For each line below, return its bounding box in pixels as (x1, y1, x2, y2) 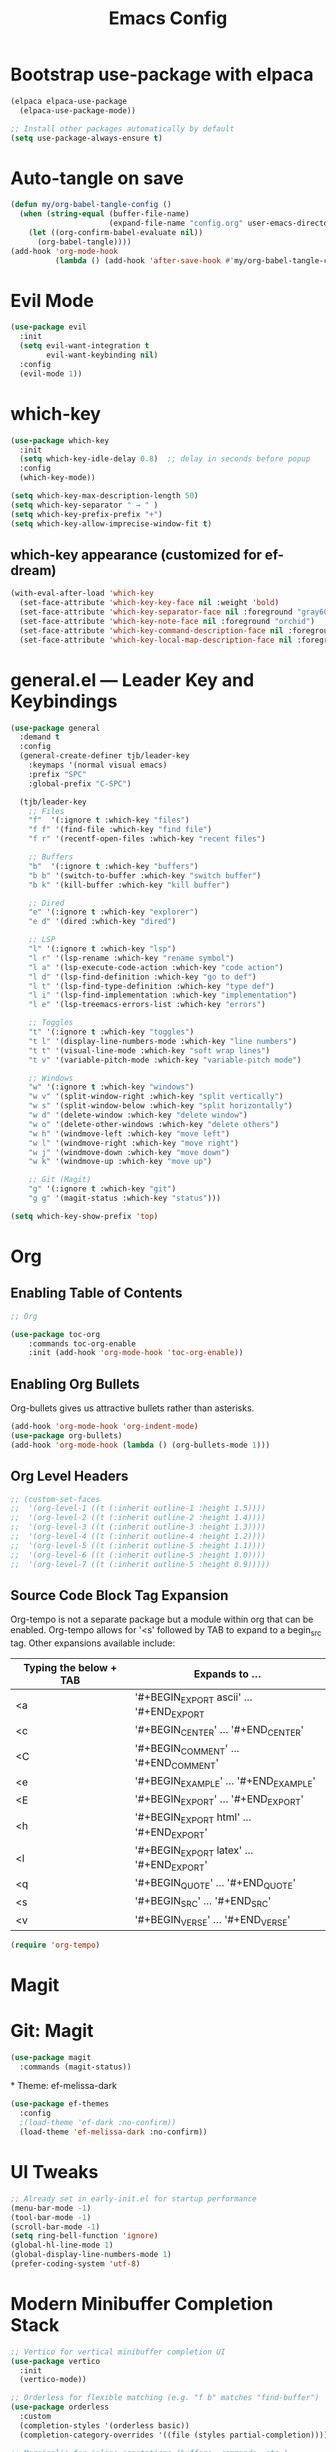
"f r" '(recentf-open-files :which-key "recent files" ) (28, 834, 267, 844)
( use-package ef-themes (10, 2099, 110, 2109)
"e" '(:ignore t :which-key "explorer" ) (28, 907, 199, 917)
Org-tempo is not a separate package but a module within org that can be (10, 1613, 314, 1626)
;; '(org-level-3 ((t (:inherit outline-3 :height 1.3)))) (10, 1522, 267, 1532)
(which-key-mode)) (19, 473, 97, 483)
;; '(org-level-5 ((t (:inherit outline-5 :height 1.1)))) (10, 1540, 267, 1551)
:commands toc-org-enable (28, 1338, 137, 1349)
